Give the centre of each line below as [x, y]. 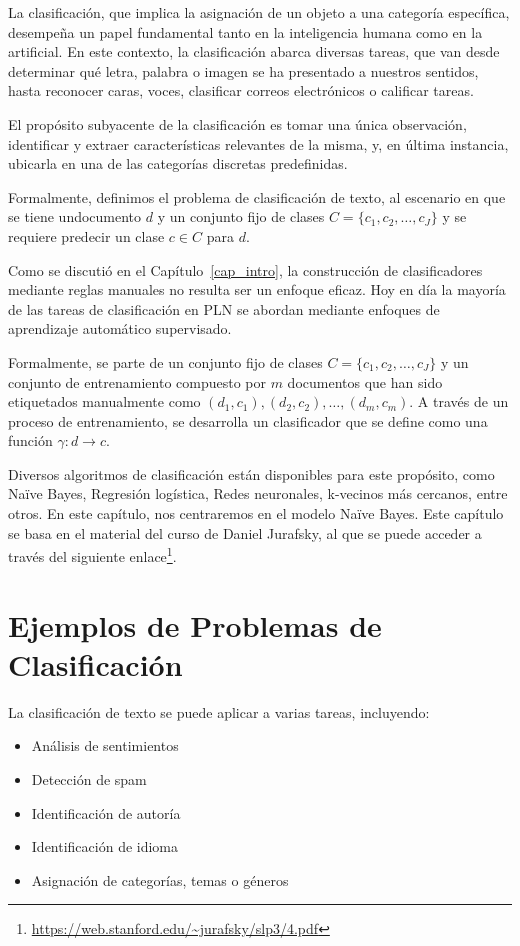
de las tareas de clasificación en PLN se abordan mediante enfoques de [224, 308]
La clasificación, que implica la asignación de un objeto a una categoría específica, [259, 12]
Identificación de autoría [106, 812]
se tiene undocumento [75, 216]
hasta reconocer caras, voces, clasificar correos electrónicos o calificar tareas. [241, 90]
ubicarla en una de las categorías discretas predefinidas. [178, 163]
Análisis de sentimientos [105, 745]
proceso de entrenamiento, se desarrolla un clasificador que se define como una [248, 420]
